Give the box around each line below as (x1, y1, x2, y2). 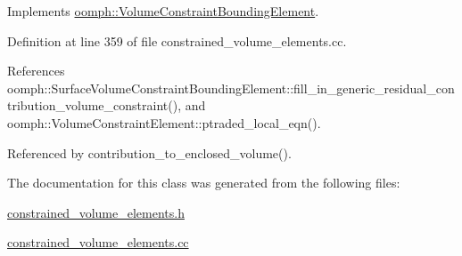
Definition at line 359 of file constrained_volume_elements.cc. (7, 31, 347, 50)
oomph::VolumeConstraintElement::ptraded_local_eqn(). (7, 113, 321, 132)
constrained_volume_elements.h (7, 203, 185, 221)
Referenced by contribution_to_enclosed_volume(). (7, 143, 292, 162)
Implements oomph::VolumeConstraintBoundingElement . (7, 2, 319, 20)
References (7, 61, 65, 80)
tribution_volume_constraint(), (7, 96, 182, 115)
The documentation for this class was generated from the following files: (7, 173, 400, 192)
